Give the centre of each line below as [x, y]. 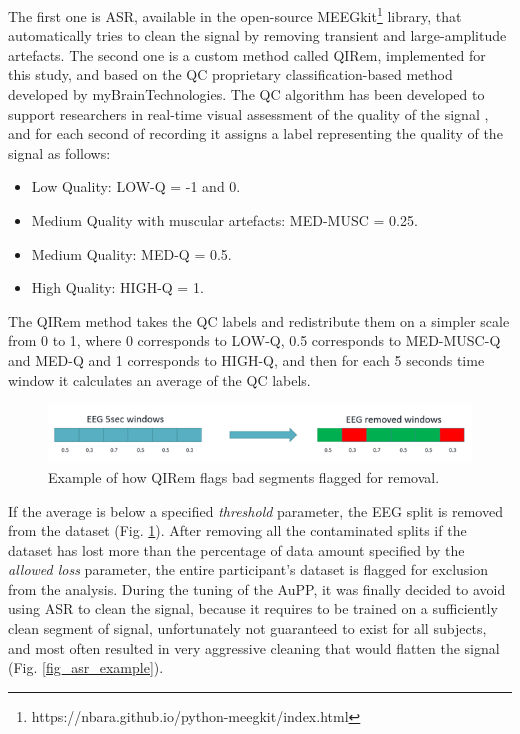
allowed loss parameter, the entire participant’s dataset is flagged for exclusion [248, 569]
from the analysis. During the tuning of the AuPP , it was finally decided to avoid [257, 588]
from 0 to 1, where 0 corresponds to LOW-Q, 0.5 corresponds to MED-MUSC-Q [254, 340]
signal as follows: [59, 152]
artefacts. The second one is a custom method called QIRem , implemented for [247, 54]
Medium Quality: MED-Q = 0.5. [131, 253]
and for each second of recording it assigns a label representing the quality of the [255, 133]
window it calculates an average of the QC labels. [159, 379]
